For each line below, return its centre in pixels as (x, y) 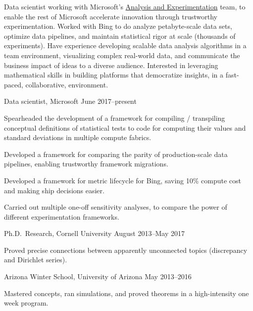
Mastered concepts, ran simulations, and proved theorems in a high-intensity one (126, 293)
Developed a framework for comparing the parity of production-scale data (116, 154)
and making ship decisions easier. (54, 190)
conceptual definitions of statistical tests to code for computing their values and (125, 127)
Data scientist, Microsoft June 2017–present (70, 101)
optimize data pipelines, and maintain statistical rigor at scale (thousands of (120, 36)
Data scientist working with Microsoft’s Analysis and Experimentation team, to (125, 6)
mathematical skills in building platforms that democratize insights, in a (114, 75)
